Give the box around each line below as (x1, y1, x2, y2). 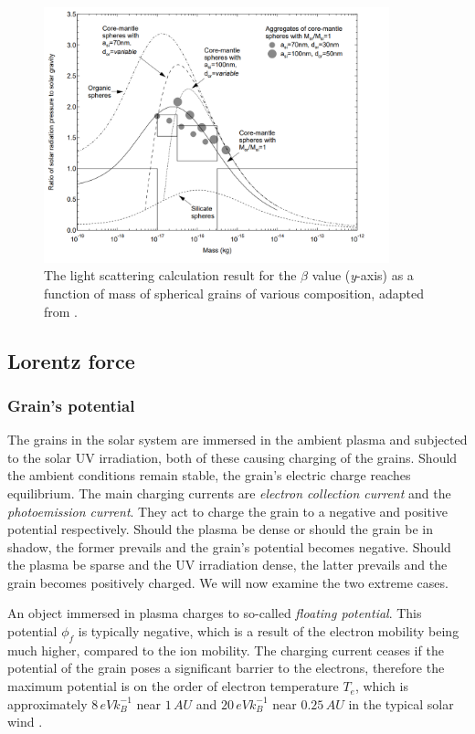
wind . (7, 712, 43, 731)
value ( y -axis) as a (311, 266, 414, 285)
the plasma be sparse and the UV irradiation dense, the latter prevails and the (7, 555, 448, 574)
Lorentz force (7, 346, 135, 374)
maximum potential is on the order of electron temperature (7, 676, 339, 696)
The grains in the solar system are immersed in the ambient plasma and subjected (7, 430, 468, 449)
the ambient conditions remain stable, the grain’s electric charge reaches (7, 466, 411, 485)
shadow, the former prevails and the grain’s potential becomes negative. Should (7, 537, 451, 556)
